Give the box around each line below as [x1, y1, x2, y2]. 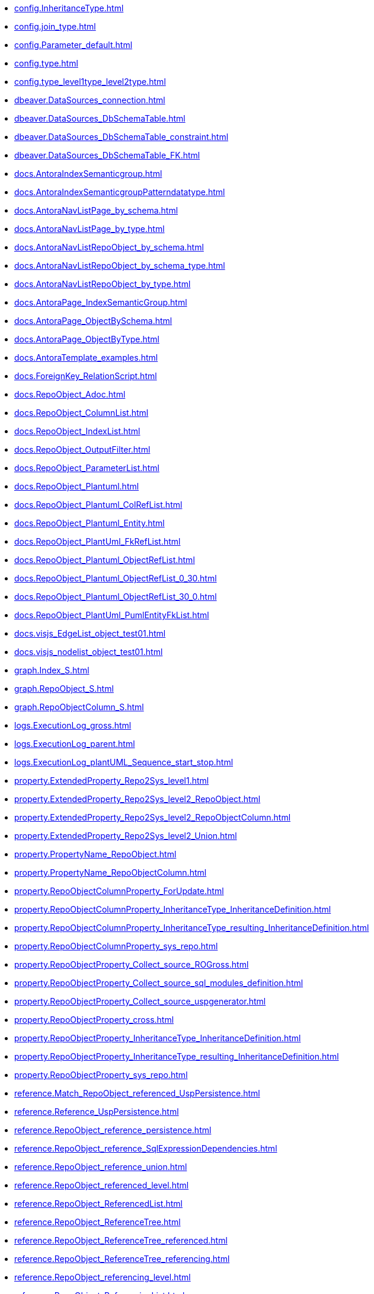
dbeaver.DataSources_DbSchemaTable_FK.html [14, 150, 200, 160]
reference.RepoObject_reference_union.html [14, 1162, 187, 1172]
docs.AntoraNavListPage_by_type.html [14, 224, 165, 234]
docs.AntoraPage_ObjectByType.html [14, 334, 159, 344]
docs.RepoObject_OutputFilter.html [14, 444, 151, 454]
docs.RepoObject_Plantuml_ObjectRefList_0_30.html [14, 573, 217, 583]
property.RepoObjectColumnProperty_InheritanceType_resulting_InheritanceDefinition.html [14, 923, 369, 933]
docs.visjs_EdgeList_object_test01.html [14, 628, 166, 638]
